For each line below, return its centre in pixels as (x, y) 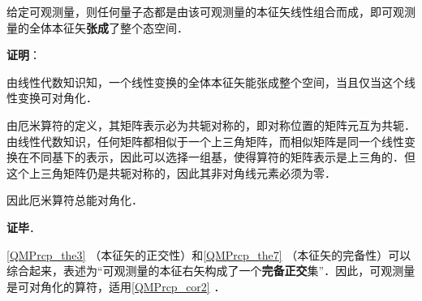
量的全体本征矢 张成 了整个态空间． (97, 27)
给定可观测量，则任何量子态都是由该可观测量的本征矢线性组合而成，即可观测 (211, 11)
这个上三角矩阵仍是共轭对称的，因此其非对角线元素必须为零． (171, 172)
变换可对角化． (57, 98)
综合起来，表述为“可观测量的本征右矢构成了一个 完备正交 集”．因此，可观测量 (211, 271)
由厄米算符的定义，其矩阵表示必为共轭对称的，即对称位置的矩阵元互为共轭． (211, 125)
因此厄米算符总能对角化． (75, 200)
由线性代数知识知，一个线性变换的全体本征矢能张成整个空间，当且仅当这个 (205, 82)
